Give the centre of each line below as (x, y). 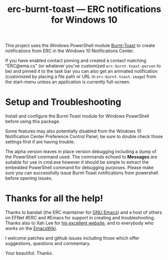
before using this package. (33, 121)
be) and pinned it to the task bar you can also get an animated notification (81, 71)
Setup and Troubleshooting (63, 102)
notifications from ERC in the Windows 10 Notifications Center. (70, 51)
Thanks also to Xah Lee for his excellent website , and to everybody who (79, 223)
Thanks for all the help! (54, 199)
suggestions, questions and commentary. (48, 243)
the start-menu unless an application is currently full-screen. (68, 82)
